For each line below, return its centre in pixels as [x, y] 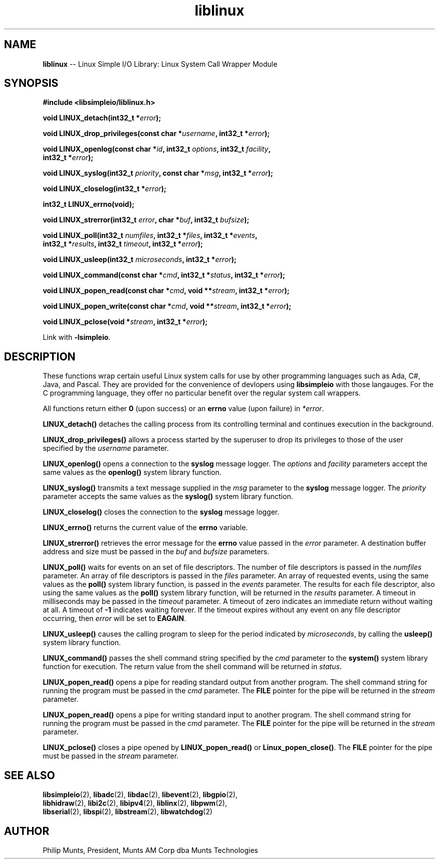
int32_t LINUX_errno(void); [88, 204]
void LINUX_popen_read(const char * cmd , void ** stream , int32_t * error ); [166, 291]
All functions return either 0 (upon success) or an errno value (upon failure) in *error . [183, 409]
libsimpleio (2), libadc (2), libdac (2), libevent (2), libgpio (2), [140, 795]
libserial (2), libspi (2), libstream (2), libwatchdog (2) [128, 812]
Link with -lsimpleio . [77, 337]
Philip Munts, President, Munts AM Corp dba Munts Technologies [151, 850]
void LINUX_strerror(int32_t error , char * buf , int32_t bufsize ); [146, 220]
